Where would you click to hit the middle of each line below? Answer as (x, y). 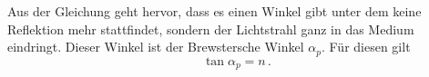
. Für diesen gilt (366, 47)
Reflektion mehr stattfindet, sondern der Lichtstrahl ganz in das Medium (211, 29)
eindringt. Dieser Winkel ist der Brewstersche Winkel (156, 47)
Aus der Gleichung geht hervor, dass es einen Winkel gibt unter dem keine (214, 11)
